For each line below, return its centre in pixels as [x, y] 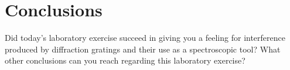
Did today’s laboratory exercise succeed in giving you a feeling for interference [145, 38]
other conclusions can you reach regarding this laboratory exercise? [125, 60]
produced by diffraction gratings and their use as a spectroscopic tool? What [143, 49]
